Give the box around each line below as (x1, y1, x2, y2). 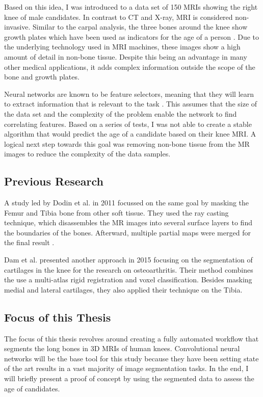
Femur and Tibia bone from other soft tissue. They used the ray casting (4, 207, 229, 218)
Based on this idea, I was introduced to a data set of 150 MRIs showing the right (4, 2, 258, 12)
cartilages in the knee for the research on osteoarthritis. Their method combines (4, 264, 253, 275)
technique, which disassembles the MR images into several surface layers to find (4, 217, 252, 228)
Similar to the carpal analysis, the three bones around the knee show (33, 21, 248, 32)
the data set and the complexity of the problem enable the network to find (4, 108, 237, 119)
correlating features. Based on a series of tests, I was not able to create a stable (4, 118, 252, 129)
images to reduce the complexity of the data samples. (4, 148, 171, 159)
